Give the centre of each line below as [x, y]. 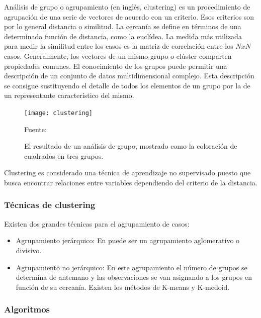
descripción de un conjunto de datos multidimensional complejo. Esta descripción [129, 76]
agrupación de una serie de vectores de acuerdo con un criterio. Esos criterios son [129, 16]
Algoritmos [27, 309]
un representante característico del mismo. [69, 95]
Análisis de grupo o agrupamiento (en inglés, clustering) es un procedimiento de [127, 7]
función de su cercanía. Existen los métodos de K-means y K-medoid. [123, 287]
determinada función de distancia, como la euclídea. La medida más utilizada [123, 36]
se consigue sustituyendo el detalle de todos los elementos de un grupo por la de [127, 85]
